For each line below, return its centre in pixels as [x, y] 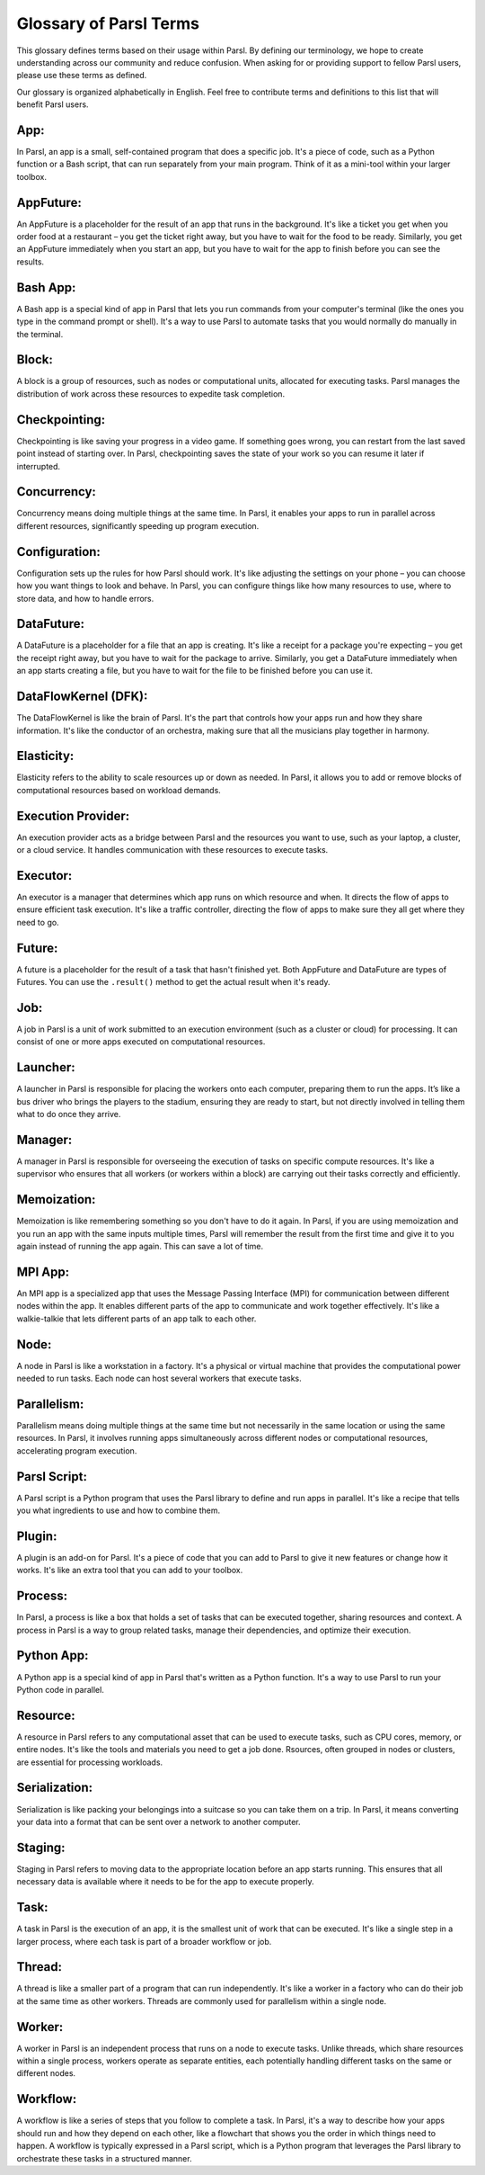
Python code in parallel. [61, 1689]
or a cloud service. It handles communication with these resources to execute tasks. [172, 850]
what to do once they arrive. [69, 1114]
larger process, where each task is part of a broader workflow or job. [144, 1941]
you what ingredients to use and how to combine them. [119, 1510]
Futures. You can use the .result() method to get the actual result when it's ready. [174, 982]
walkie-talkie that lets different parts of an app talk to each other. [137, 1319]
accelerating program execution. [77, 1450]
